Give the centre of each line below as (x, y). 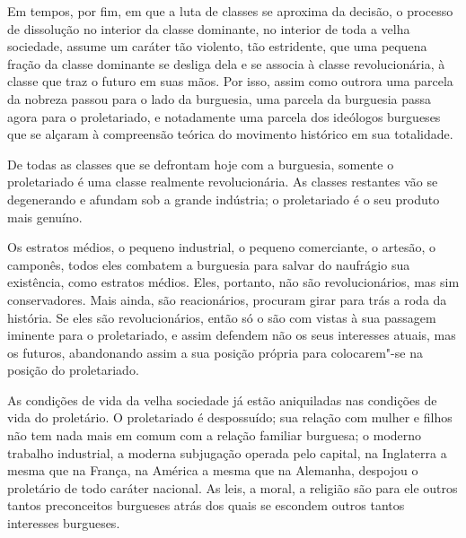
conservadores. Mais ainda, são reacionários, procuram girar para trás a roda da (227, 299)
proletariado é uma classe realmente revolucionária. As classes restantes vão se (223, 182)
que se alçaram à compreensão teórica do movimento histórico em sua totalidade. (230, 134)
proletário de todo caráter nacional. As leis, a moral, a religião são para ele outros (233, 487)
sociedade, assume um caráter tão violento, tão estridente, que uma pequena (217, 46)
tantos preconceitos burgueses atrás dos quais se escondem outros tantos (206, 505)
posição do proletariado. (73, 370)
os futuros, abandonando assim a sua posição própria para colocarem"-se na (215, 352)
